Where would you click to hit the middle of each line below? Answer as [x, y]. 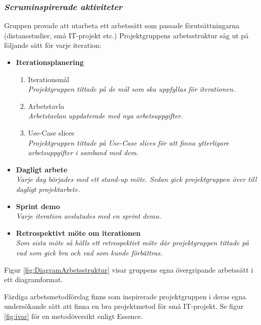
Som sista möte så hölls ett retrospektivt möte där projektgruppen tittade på [132, 243]
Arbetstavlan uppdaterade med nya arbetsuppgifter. [106, 116]
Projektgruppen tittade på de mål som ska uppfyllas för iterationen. [132, 89]
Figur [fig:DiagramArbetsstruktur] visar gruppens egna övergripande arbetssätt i [129, 269]
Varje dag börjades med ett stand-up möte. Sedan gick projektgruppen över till [136, 179]
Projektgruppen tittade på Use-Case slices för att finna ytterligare [128, 142]
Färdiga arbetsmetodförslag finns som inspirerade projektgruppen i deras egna [125, 296]
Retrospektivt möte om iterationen [78, 233]
